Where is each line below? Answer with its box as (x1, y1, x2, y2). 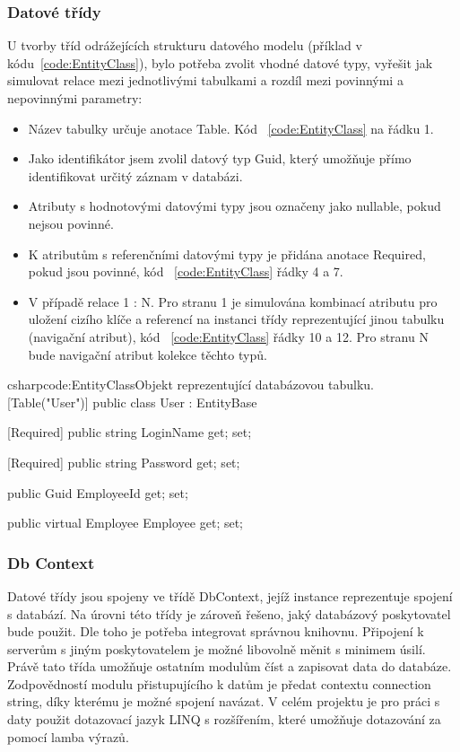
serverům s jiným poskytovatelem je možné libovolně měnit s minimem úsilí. (7, 639, 426, 658)
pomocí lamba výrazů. (7, 727, 129, 746)
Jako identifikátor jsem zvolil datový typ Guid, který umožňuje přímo (28, 149, 412, 168)
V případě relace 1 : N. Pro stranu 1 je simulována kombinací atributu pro (28, 292, 438, 310)
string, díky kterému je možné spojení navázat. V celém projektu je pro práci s (7, 692, 440, 711)
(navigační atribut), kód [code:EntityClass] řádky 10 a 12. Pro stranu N (28, 327, 429, 345)
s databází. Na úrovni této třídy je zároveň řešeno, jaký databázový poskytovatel (7, 604, 451, 623)
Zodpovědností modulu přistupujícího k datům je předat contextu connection (7, 674, 431, 693)
